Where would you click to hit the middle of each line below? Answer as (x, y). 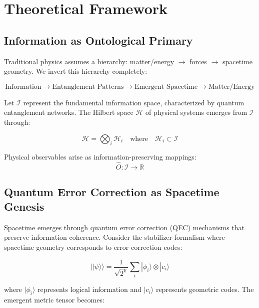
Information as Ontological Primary (98, 40)
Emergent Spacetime (166, 87)
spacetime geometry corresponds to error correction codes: (93, 247)
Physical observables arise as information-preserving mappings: (100, 157)
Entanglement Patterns (88, 87)
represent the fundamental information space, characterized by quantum (134, 102)
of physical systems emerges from (196, 112)
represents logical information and (89, 289)
